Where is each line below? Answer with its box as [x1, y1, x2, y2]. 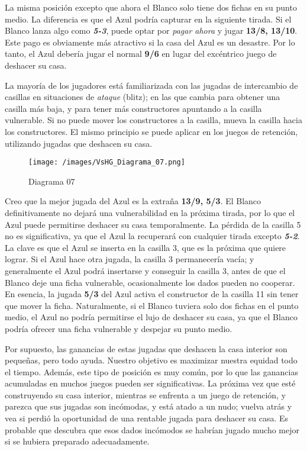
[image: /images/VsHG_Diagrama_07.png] [28, 158, 185, 167]
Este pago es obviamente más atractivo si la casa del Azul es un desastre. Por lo [5, 36, 295, 48]
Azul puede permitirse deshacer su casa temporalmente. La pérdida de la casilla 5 [5, 218, 301, 230]
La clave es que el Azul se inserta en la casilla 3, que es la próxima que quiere [5, 241, 286, 253]
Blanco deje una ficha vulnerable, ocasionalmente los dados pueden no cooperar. [5, 276, 295, 288]
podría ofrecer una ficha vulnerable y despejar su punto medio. [5, 322, 232, 334]
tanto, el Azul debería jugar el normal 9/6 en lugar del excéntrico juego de [5, 47, 277, 60]
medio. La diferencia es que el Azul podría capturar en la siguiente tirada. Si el [5, 12, 292, 25]
